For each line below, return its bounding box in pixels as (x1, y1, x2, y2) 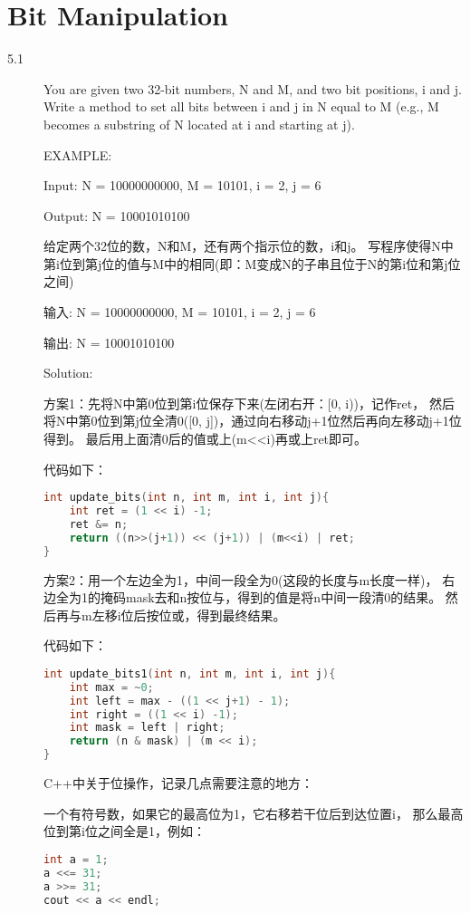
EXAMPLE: (43, 145, 112, 164)
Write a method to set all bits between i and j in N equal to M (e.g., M (43, 97, 439, 116)
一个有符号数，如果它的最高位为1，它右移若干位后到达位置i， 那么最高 (43, 803, 464, 822)
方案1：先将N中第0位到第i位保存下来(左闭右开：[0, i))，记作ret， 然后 (43, 393, 455, 412)
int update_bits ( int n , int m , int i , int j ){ (43, 491, 330, 505)
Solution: (43, 363, 93, 382)
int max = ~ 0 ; (69, 680, 154, 694)
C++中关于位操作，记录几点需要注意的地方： (43, 774, 313, 793)
